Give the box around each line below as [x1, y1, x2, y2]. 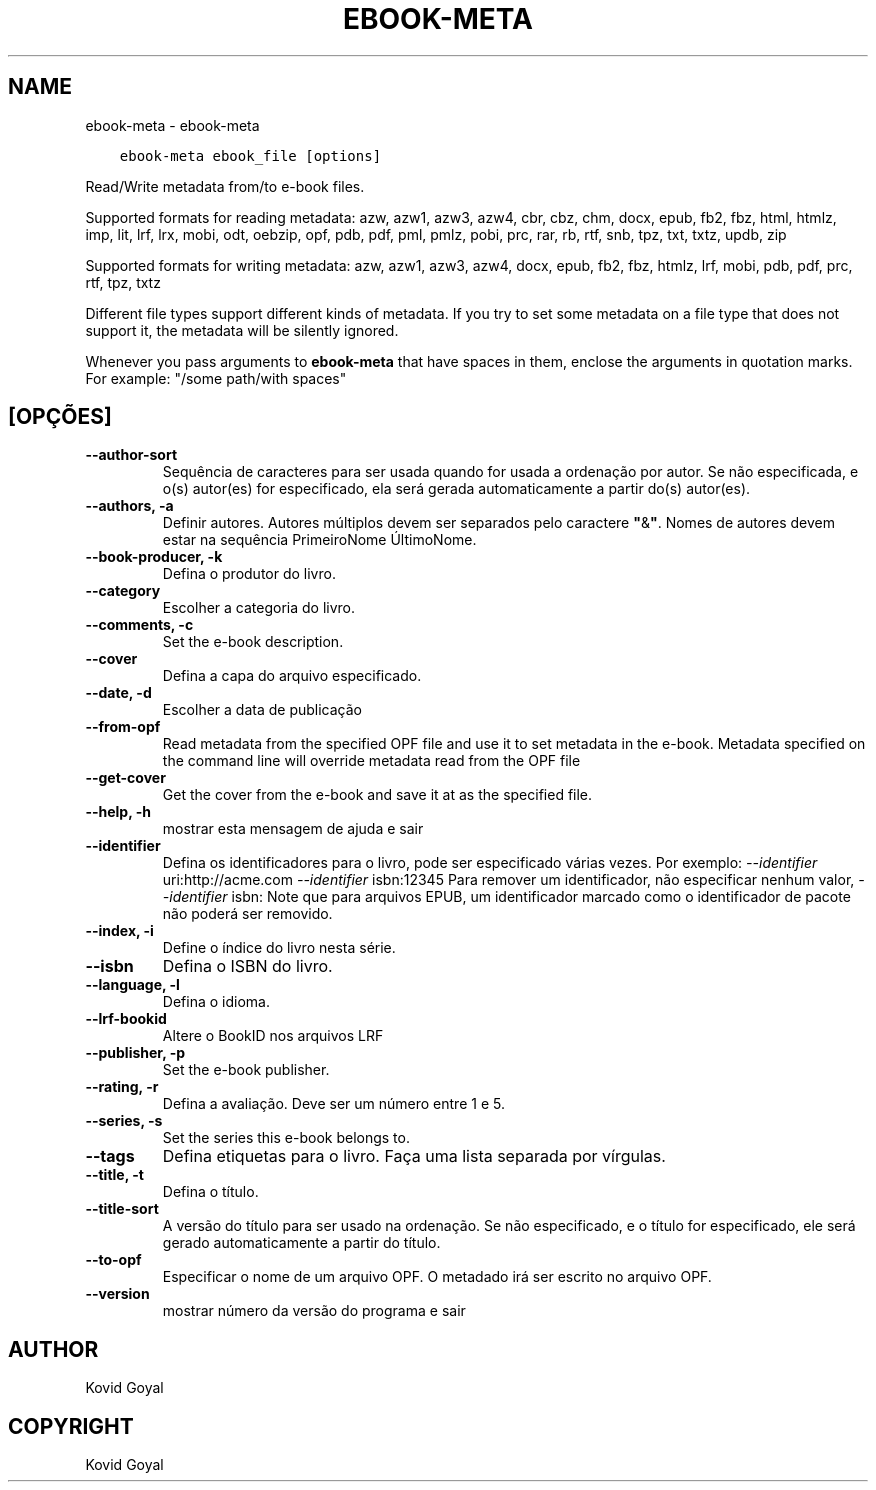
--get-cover [85, 769, 166, 787]
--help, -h [85, 803, 151, 821]
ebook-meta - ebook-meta [85, 116, 260, 134]
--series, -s [85, 1112, 163, 1130]
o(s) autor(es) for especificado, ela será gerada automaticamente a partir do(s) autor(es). [162, 480, 751, 498]
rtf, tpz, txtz [85, 273, 161, 291]
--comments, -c [85, 616, 194, 634]
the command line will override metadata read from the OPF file [162, 752, 581, 770]
